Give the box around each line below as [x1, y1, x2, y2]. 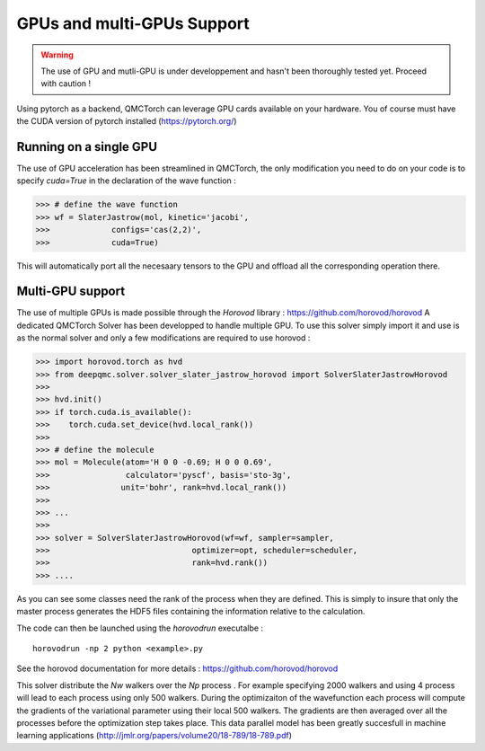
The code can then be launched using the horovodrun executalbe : [16, 623, 264, 633]
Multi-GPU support [16, 284, 126, 299]
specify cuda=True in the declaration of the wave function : [16, 175, 237, 186]
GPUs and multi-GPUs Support [16, 13, 251, 33]
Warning [40, 49, 74, 60]
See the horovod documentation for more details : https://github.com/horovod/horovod [16, 663, 339, 674]
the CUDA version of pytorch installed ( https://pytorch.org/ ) [16, 116, 237, 127]
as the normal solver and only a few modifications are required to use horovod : [16, 332, 311, 343]
